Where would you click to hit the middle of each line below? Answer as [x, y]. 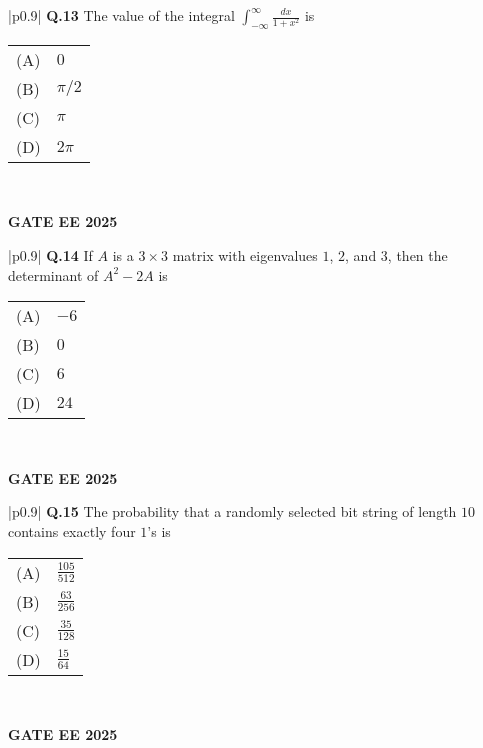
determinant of [53, 274]
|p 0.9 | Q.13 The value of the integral [121, 15]
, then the [417, 254]
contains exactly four [72, 530]
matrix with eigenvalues [245, 254]
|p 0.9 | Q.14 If [50, 254]
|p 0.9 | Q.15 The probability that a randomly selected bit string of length [232, 511]
